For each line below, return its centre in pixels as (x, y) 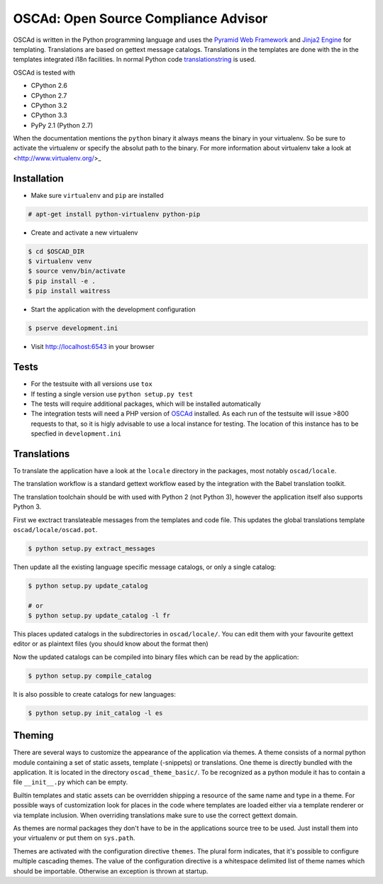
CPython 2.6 (49, 86)
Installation (38, 178)
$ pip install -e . (62, 281)
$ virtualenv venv (60, 261)
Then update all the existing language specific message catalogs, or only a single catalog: (145, 567)
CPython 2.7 (49, 95)
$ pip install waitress (70, 291)
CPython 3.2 (49, 105)
